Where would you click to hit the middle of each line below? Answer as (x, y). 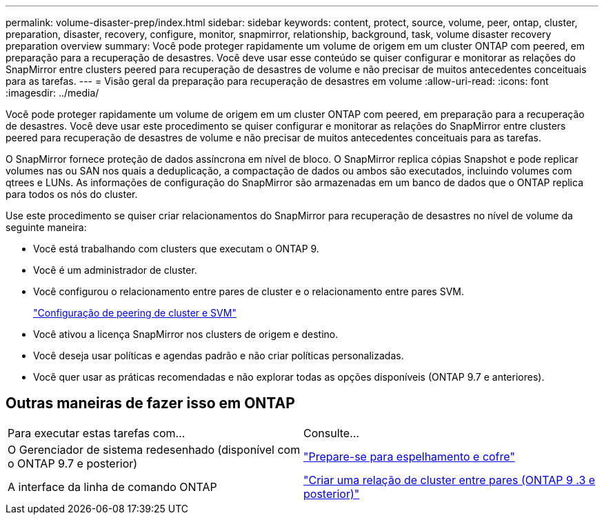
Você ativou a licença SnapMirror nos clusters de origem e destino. (186, 334)
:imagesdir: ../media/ (52, 93)
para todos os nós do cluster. (72, 194)
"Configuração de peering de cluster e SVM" (135, 313)
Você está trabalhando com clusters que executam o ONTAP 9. (176, 249)
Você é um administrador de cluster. (115, 270)
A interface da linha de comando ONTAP (112, 487)
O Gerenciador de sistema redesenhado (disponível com (154, 449)
